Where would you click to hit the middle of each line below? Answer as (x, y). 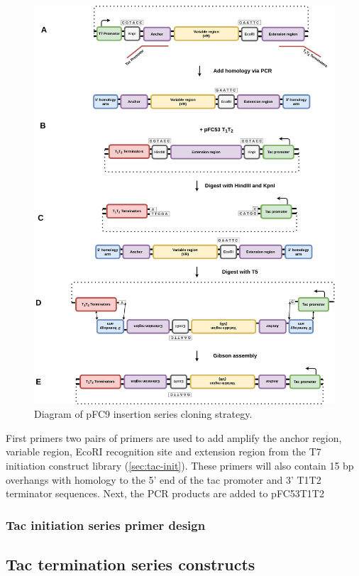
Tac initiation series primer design (106, 525)
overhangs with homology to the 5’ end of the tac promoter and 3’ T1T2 (164, 479)
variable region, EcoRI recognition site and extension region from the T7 (164, 452)
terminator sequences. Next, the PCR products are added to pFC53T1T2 (165, 493)
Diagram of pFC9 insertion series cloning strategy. (143, 414)
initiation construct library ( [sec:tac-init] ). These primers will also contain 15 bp (180, 466)
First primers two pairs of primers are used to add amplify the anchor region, (174, 437)
